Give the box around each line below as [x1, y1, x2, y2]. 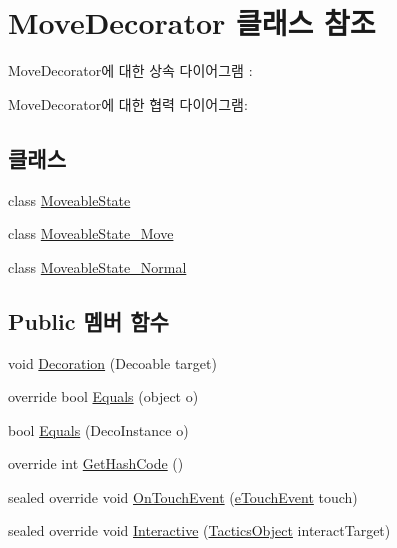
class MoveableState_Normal [8, 256, 187, 277]
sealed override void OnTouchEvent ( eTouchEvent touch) [8, 486, 358, 507]
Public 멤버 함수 [8, 305, 169, 336]
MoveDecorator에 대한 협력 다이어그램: [8, 93, 248, 114]
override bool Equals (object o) [8, 386, 199, 407]
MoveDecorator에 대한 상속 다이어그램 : [8, 60, 253, 81]
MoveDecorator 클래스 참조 [8, 2, 376, 43]
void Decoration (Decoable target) [8, 352, 217, 373]
